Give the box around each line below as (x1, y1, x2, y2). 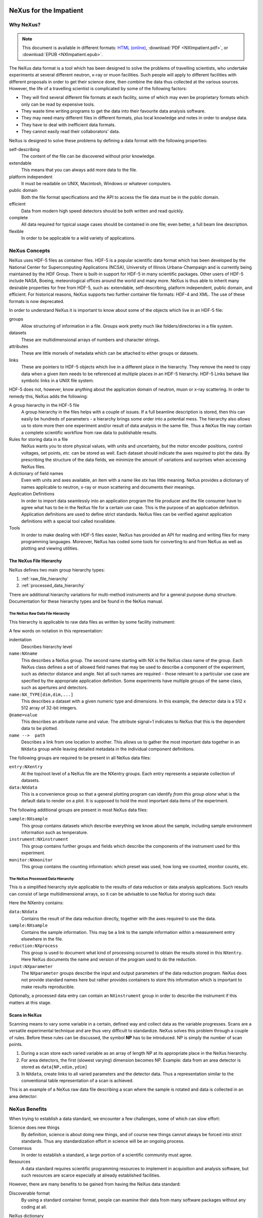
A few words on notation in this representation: (9, 628, 103, 633)
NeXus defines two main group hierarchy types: (9, 567, 105, 572)
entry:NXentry (9, 764, 43, 770)
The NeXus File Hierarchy (9, 558, 62, 564)
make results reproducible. (21, 984, 75, 990)
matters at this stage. (9, 999, 52, 1006)
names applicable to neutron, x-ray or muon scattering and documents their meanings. (21, 484, 196, 490)
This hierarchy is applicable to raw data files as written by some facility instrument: (9, 619, 175, 625)
